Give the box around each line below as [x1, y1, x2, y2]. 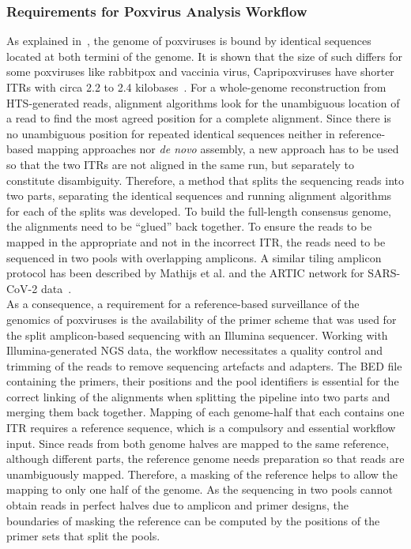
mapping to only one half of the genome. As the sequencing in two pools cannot [6, 481, 394, 498]
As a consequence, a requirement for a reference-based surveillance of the [6, 295, 360, 312]
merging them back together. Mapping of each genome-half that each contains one [6, 404, 405, 420]
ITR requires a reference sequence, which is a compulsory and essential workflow [6, 419, 396, 436]
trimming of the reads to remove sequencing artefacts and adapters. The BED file [6, 357, 402, 374]
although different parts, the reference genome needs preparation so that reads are [6, 450, 405, 467]
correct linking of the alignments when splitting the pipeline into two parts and [6, 388, 390, 404]
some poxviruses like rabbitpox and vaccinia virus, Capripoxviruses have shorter [6, 63, 394, 80]
